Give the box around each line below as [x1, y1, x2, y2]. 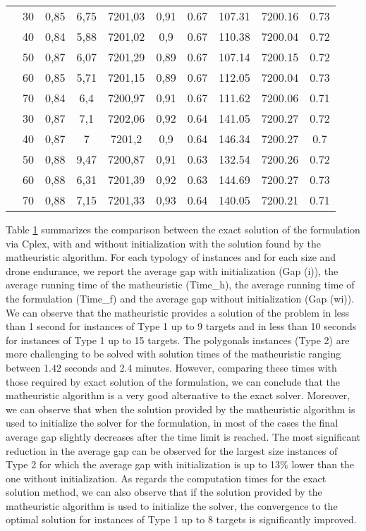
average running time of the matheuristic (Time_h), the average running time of [6, 277, 355, 292]
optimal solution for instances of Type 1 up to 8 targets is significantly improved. [6, 512, 357, 527]
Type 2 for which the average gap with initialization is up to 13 [6, 457, 281, 472]
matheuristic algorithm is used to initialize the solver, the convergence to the [6, 498, 338, 513]
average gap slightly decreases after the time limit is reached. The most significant [6, 429, 360, 444]
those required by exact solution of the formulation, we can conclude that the [6, 374, 340, 389]
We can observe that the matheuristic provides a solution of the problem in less [6, 305, 350, 319]
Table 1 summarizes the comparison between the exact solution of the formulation [6, 222, 360, 236]
